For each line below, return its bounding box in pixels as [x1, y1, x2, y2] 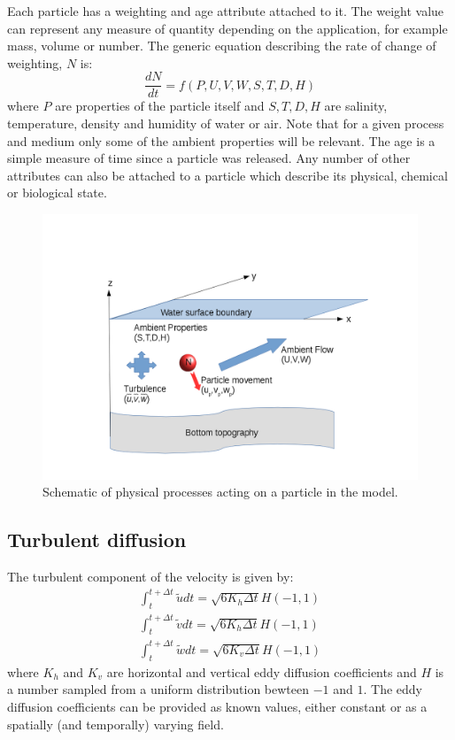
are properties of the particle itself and [55, 96, 265, 115]
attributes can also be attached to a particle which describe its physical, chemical [7, 166, 448, 184]
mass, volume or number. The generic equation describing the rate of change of [7, 36, 436, 55]
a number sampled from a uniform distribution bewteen [7, 680, 310, 698]
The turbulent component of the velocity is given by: [7, 567, 294, 586]
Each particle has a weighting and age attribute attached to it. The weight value [7, 2, 444, 19]
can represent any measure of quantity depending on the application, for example [7, 19, 448, 37]
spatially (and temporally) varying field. [7, 714, 224, 733]
